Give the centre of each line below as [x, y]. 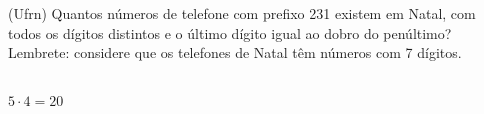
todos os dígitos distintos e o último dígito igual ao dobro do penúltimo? [230, 32]
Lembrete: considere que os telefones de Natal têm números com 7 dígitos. [235, 52]
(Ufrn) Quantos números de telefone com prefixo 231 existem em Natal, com [242, 13]
